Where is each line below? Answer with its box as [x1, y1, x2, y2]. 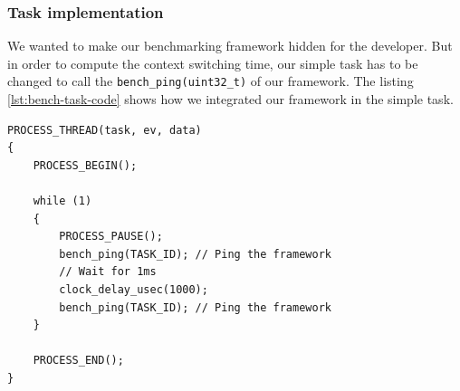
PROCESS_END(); [33, 354, 124, 367]
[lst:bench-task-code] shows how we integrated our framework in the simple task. [7, 90, 454, 109]
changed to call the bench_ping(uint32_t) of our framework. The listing [7, 72, 414, 91]
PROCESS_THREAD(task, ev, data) [7, 123, 202, 137]
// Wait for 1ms [59, 265, 157, 279]
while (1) [33, 195, 92, 208]
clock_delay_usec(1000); [59, 283, 208, 296]
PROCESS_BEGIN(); [33, 158, 138, 172]
